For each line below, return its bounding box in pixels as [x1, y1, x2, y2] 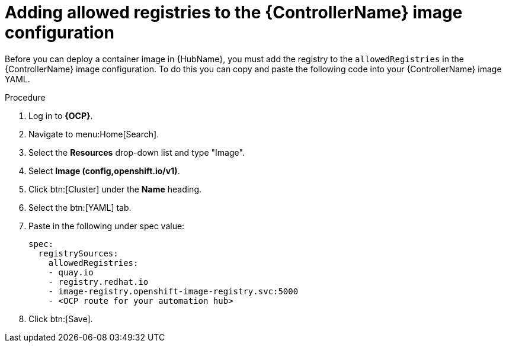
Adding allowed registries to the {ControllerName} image [5, 2, 463, 23]
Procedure [5, 92, 46, 102]
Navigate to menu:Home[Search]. [28, 128, 159, 139]
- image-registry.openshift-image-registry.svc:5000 [48, 286, 299, 296]
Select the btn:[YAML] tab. [28, 202, 132, 213]
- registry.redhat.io [48, 277, 149, 287]
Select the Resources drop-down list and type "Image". [28, 147, 245, 158]
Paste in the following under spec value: [28, 220, 185, 231]
